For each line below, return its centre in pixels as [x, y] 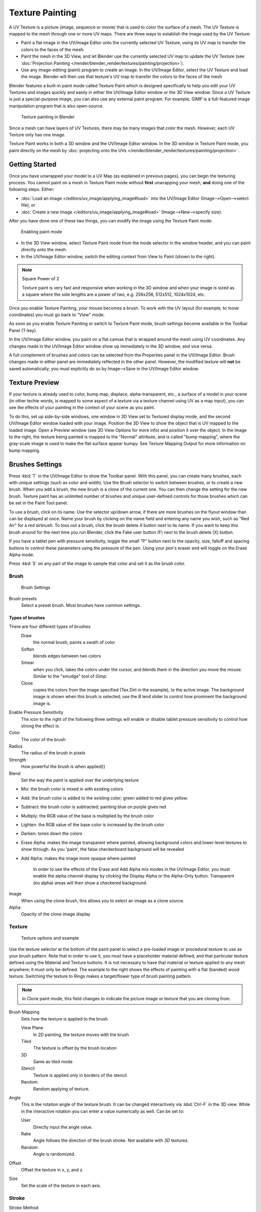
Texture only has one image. [37, 135]
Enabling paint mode [42, 232]
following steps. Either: [32, 190]
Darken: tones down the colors [52, 833]
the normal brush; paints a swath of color [74, 642]
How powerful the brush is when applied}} [63, 766]
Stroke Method [24, 1208]
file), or [28, 205]
